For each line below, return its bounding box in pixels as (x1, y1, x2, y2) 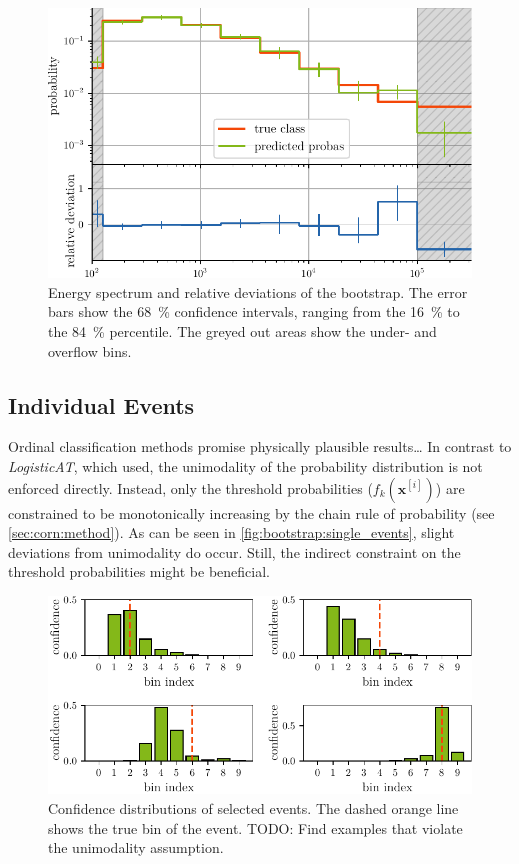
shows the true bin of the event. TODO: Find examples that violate (48, 817, 463, 838)
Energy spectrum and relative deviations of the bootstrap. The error (48, 281, 468, 302)
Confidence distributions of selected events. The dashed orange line (48, 797, 459, 818)
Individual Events (8, 389, 195, 420)
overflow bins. (48, 340, 132, 361)
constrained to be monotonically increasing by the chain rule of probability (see (8, 502, 495, 523)
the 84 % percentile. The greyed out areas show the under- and (48, 320, 437, 341)
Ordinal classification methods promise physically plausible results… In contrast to (8, 436, 512, 457)
